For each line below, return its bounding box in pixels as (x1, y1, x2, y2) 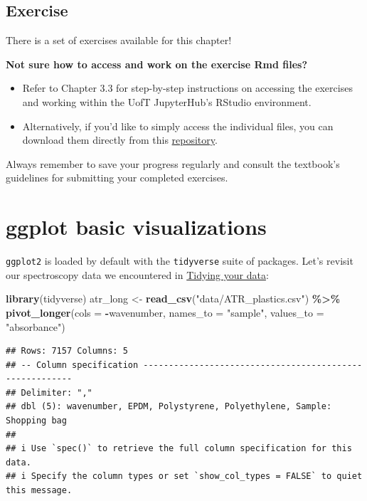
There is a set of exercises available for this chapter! (6, 33, 232, 48)
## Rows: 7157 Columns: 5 (6, 346, 128, 357)
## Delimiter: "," (6, 387, 92, 398)
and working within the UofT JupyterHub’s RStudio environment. (22, 94, 312, 109)
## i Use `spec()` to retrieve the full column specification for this (6, 443, 352, 454)
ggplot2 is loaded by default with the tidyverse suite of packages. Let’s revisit (6, 253, 353, 268)
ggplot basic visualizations (6, 212, 267, 241)
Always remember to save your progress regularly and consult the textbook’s (6, 156, 340, 171)
